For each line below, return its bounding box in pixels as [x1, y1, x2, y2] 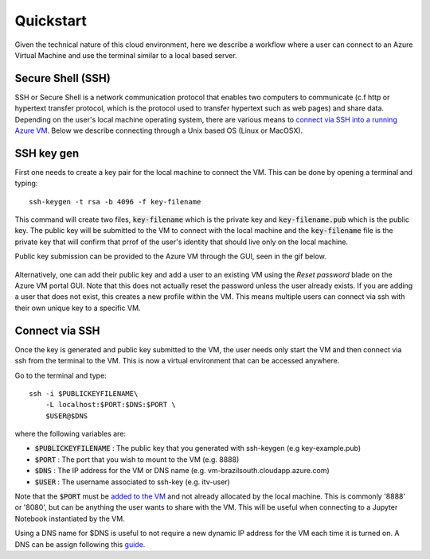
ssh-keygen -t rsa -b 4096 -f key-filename [29, 197, 201, 206]
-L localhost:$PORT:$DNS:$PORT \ [45, 400, 177, 410]
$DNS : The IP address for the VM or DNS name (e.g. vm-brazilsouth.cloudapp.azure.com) [34, 466, 330, 476]
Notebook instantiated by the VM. [14, 514, 125, 523]
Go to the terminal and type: [14, 371, 107, 380]
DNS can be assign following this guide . [14, 539, 146, 549]
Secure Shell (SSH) [14, 72, 111, 85]
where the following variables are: [14, 429, 127, 439]
